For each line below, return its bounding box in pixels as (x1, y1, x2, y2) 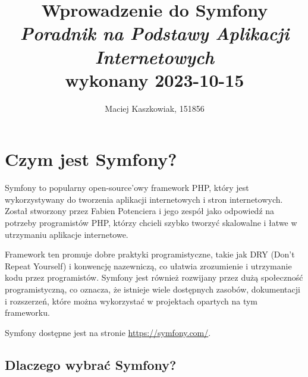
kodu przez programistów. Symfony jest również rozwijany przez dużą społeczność (5, 271, 303, 284)
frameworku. (5, 306, 50, 319)
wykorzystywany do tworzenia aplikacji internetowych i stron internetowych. (5, 193, 283, 205)
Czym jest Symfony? (5, 147, 177, 171)
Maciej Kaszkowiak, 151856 (105, 102, 205, 114)
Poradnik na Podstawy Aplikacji (20, 21, 290, 46)
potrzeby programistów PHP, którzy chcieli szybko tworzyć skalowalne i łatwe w (5, 216, 297, 228)
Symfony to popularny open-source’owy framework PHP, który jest (5, 181, 249, 194)
